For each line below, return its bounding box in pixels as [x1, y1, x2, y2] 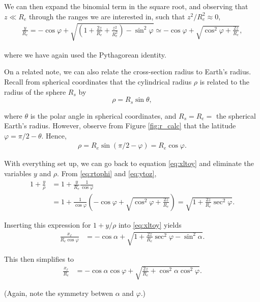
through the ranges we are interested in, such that [28, 11, 185, 21]
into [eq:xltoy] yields [118, 219, 182, 230]
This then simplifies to [4, 254, 74, 264]
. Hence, [41, 130, 67, 141]
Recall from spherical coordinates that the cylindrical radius [4, 76, 192, 87]
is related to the [199, 76, 250, 87]
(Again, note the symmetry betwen [4, 288, 113, 298]
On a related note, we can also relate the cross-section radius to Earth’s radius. [4, 66, 251, 77]
